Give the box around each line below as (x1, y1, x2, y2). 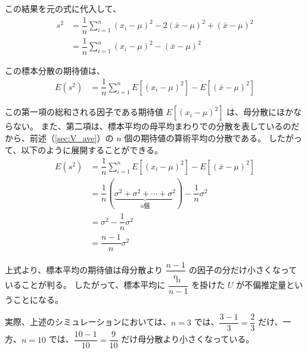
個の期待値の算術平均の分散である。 (124, 132, 266, 144)
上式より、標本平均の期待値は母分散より (5, 263, 163, 275)
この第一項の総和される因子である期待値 (5, 106, 163, 118)
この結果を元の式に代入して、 (5, 2, 121, 14)
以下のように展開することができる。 (21, 143, 163, 156)
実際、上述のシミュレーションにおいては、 (5, 315, 171, 328)
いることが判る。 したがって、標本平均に (5, 278, 166, 291)
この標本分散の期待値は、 (5, 64, 105, 76)
